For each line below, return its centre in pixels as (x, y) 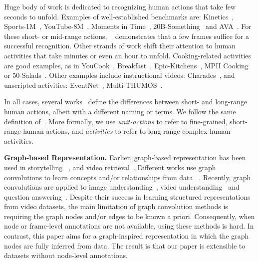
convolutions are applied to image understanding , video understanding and (122, 187)
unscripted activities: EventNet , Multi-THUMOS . (83, 85)
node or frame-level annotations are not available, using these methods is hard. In (129, 226)
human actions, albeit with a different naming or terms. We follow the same (120, 111)
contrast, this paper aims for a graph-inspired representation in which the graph (127, 236)
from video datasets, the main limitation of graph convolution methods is (116, 206)
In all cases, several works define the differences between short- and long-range (126, 102)
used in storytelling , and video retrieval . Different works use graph (110, 167)
